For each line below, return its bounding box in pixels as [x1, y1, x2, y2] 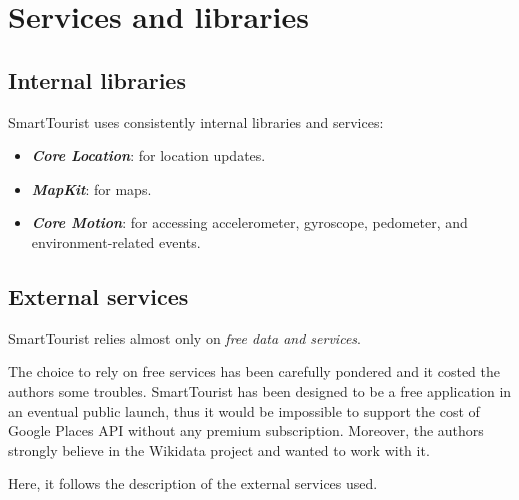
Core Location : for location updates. [31, 145, 266, 166]
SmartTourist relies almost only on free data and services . [8, 327, 361, 348]
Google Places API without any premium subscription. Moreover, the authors [8, 420, 484, 441]
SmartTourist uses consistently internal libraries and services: [8, 111, 384, 132]
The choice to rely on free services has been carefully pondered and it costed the [8, 361, 501, 382]
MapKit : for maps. [31, 178, 152, 199]
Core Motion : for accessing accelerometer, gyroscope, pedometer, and [31, 212, 468, 233]
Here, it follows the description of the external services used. [8, 473, 378, 494]
